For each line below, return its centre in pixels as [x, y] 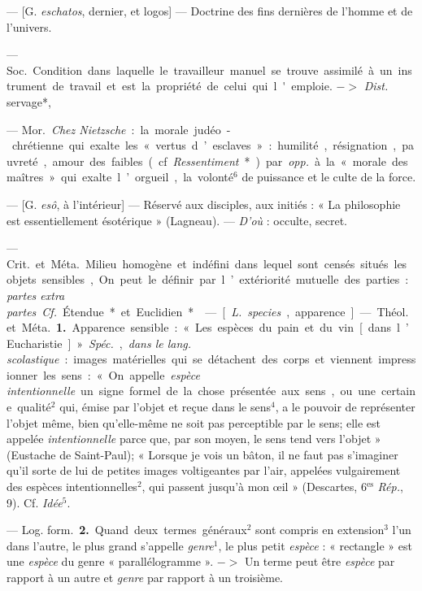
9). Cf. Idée [35, 502]
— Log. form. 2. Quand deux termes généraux [127, 530]
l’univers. [29, 26]
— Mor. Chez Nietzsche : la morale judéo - [119, 129]
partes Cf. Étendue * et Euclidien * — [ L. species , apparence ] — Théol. [208, 311]
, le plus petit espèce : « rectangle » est [315, 545]
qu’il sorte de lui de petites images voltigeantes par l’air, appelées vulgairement [204, 470]
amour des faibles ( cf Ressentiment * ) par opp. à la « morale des [230, 161]
